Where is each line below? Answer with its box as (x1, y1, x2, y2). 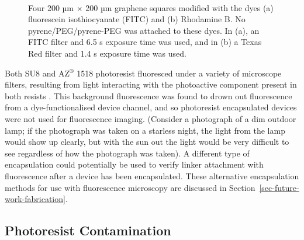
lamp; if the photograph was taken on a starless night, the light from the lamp (5, 124, 285, 136)
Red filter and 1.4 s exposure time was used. (28, 47, 186, 59)
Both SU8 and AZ (5, 67, 70, 79)
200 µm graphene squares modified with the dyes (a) (85, 1, 274, 13)
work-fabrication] (5, 193, 65, 205)
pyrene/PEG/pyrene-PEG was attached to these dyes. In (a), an (28, 24, 260, 36)
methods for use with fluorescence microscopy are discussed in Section (5, 181, 255, 193)
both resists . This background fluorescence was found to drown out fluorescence (5, 89, 292, 102)
